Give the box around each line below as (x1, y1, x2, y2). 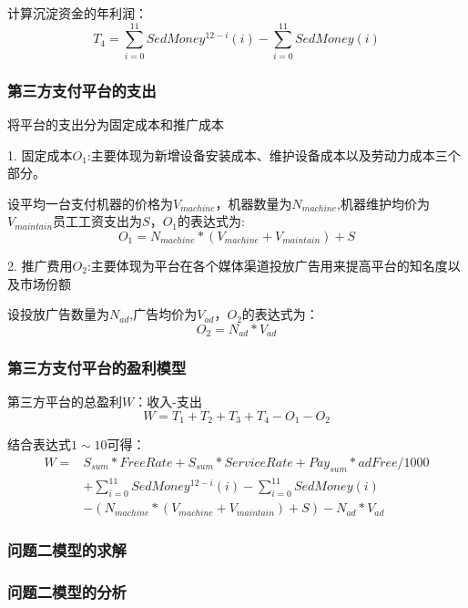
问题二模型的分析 (7, 580, 127, 603)
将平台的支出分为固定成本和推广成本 (7, 114, 224, 133)
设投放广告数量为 (7, 304, 109, 324)
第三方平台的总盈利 (7, 392, 122, 411)
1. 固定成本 (7, 145, 73, 164)
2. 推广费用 (7, 255, 73, 274)
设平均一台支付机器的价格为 (7, 193, 173, 212)
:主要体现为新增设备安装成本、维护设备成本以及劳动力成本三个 (86, 145, 461, 164)
